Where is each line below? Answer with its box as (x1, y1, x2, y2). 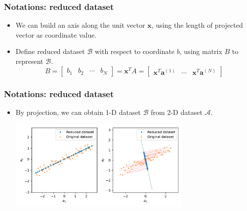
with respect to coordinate (94, 46, 175, 56)
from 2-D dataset (151, 106, 203, 117)
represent (15, 56, 43, 66)
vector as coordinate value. (15, 29, 97, 40)
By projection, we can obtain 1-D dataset (15, 106, 141, 117)
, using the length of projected (151, 20, 243, 30)
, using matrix (179, 46, 222, 56)
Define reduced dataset (15, 46, 85, 56)
